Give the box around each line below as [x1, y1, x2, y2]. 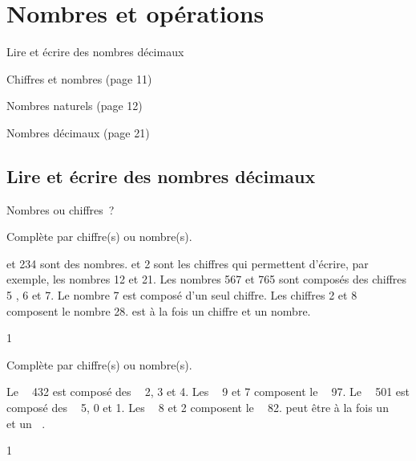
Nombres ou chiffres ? [6, 201, 115, 218]
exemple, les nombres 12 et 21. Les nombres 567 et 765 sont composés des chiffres [6, 271, 407, 288]
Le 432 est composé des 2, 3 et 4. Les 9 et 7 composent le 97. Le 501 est [6, 383, 410, 400]
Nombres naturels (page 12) [6, 97, 143, 114]
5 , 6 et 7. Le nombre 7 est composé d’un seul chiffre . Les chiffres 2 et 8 [6, 287, 357, 304]
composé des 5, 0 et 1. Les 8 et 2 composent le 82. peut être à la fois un [6, 399, 389, 416]
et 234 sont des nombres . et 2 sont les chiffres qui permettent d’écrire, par [6, 255, 369, 271]
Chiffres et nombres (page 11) [6, 70, 152, 87]
